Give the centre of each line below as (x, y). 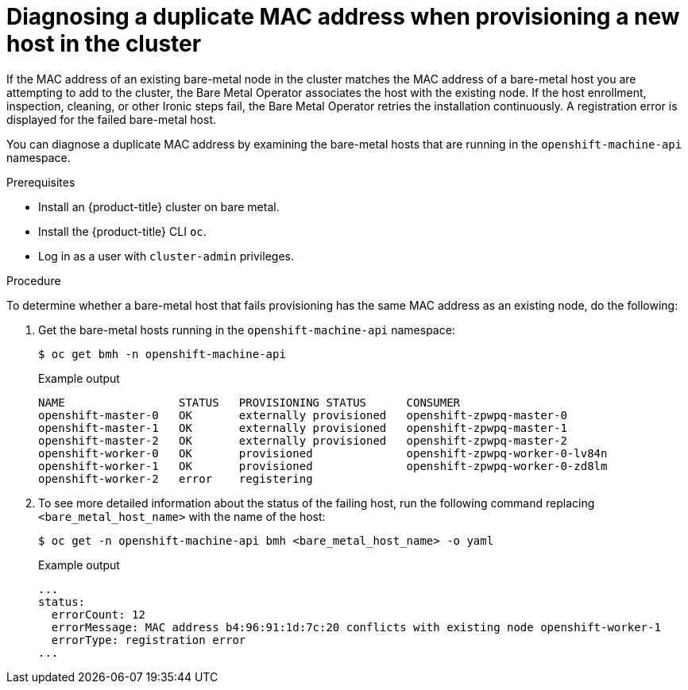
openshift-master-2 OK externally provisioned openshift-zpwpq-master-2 (303, 440)
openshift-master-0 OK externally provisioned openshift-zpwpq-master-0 (303, 415)
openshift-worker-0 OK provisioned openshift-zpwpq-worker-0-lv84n (323, 453)
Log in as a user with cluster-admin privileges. (166, 256)
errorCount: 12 (98, 614)
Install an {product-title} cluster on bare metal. (159, 206)
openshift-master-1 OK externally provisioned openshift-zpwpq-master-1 (303, 428)
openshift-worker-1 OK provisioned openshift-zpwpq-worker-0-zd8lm (323, 466)
